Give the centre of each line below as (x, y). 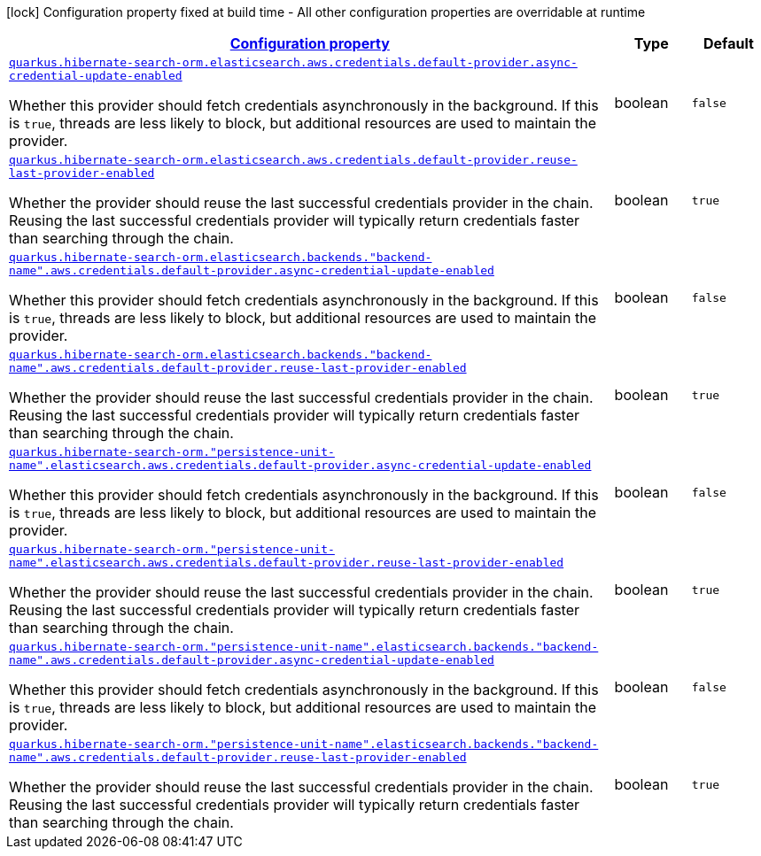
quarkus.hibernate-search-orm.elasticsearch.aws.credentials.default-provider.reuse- (293, 160)
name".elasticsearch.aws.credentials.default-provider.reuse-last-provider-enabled (287, 563)
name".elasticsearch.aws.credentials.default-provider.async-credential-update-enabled (300, 465)
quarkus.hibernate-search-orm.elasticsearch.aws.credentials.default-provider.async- (293, 62)
